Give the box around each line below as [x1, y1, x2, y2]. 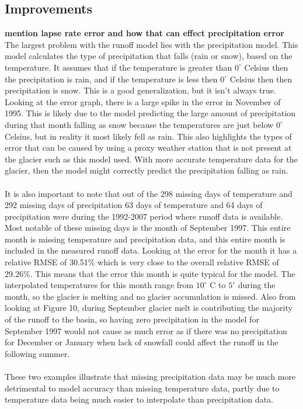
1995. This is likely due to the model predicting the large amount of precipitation [5, 107, 296, 119]
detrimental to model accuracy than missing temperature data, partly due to [5, 382, 280, 394]
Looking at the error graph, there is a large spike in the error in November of [5, 95, 281, 108]
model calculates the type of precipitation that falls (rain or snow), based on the [5, 50, 292, 62]
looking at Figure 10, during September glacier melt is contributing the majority [5, 301, 292, 314]
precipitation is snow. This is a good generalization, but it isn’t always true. [5, 84, 276, 96]
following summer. [5, 347, 70, 359]
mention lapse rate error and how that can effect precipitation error [5, 27, 284, 39]
